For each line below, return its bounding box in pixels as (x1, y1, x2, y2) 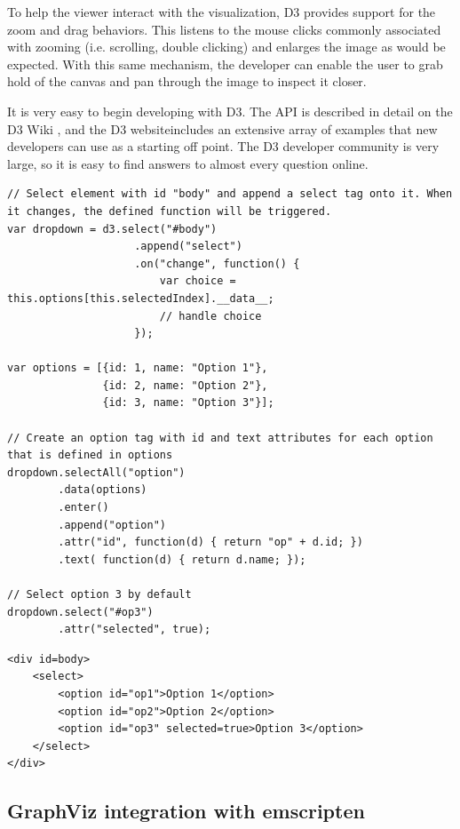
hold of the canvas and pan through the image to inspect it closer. (7, 72, 367, 91)
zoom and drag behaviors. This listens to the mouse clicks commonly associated (7, 20, 441, 38)
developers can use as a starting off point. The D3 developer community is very (7, 137, 440, 155)
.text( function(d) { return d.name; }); (58, 553, 306, 566)
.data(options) (58, 483, 147, 497)
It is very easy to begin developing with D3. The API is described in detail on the (7, 101, 453, 120)
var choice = (159, 275, 236, 288)
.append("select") (134, 240, 242, 253)
